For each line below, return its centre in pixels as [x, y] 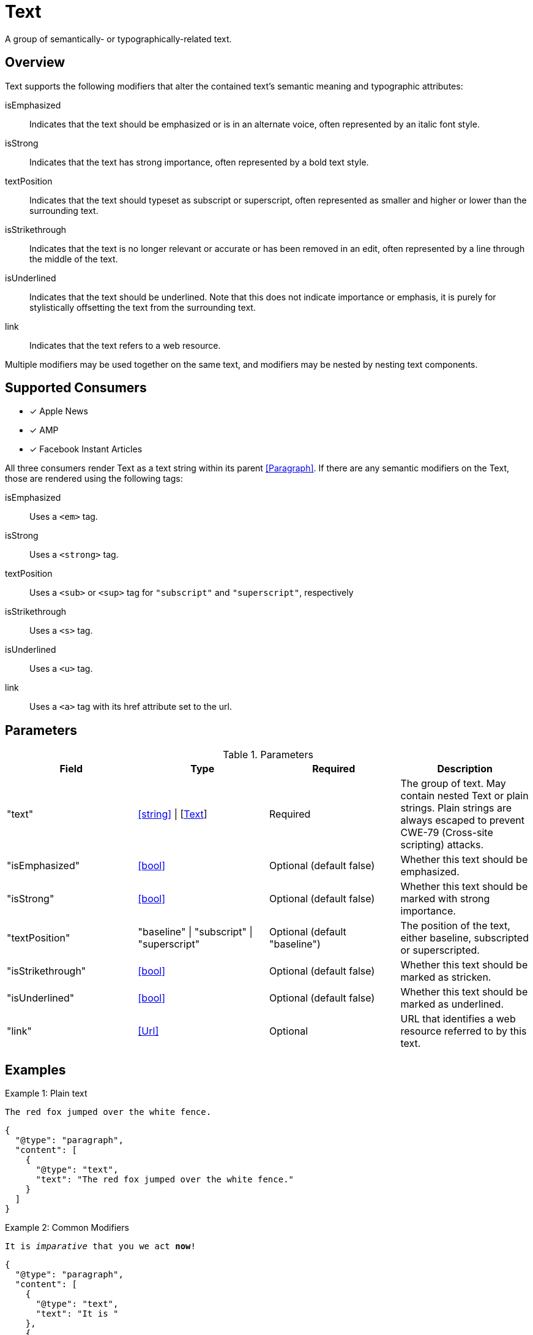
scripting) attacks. [442, 845]
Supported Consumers [76, 388]
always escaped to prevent [463, 820]
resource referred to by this [464, 1031]
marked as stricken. [446, 977]
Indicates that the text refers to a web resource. [125, 345]
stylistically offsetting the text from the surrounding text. [143, 307]
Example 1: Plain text [46, 1093]
